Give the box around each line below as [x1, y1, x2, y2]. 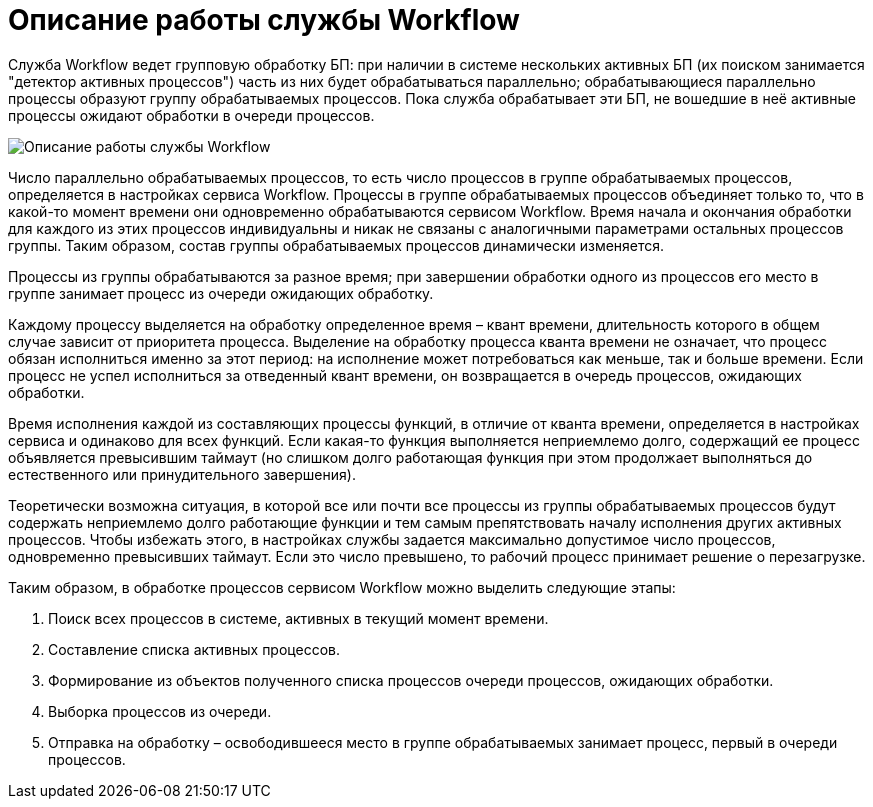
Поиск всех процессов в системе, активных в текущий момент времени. [48, 609, 549, 627]
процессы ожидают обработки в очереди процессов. [8, 106, 375, 124]
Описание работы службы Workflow [8, 3, 520, 37]
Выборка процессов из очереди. [48, 702, 272, 720]
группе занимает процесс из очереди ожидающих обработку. [8, 284, 434, 302]
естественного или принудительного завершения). [8, 465, 356, 483]
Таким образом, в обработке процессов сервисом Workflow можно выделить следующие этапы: [8, 578, 676, 596]
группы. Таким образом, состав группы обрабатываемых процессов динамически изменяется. [8, 236, 665, 254]
